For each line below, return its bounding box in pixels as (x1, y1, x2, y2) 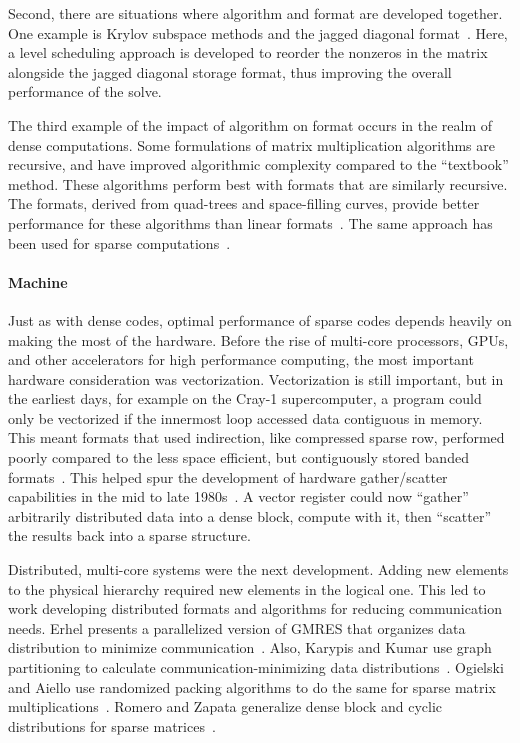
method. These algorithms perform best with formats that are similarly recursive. (8, 173, 508, 194)
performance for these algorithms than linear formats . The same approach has (8, 212, 493, 233)
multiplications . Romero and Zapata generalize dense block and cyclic (8, 696, 443, 717)
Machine (8, 271, 68, 292)
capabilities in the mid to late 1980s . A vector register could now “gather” (8, 486, 469, 507)
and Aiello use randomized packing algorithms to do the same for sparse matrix (8, 676, 496, 697)
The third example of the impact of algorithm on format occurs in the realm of (8, 114, 493, 135)
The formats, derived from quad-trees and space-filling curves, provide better (8, 193, 480, 214)
